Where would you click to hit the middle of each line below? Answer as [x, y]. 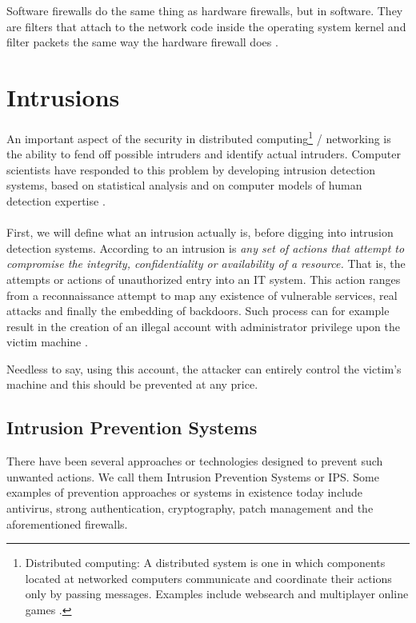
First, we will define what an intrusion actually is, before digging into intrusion [200, 232]
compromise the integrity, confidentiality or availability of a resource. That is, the [206, 264]
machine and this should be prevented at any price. [132, 384]
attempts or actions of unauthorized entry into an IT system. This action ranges [204, 279]
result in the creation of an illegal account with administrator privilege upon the [203, 326]
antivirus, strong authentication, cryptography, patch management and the [190, 508]
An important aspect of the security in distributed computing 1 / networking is [199, 137]
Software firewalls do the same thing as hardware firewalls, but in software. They [205, 10]
